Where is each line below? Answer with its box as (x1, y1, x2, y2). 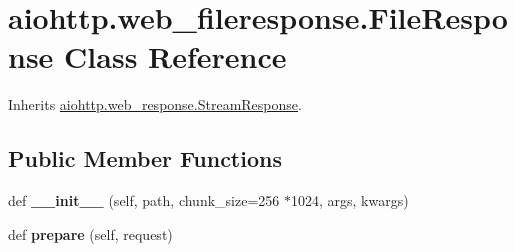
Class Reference (64, 36, 287, 77)
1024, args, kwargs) (290, 190, 409, 211)
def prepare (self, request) (8, 223, 173, 244)
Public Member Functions (8, 143, 282, 174)
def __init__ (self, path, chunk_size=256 (8, 190, 280, 211)
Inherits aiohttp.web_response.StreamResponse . (8, 94, 302, 115)
